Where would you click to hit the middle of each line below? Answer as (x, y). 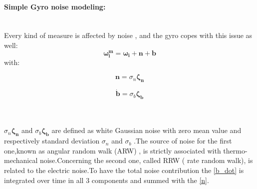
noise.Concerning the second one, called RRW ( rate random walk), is (146, 160)
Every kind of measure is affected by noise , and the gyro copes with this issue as (128, 35)
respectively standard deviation (52, 141)
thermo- (235, 150)
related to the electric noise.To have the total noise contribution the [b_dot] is (124, 170)
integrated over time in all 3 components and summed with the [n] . (107, 180)
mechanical (21, 160)
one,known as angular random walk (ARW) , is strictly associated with (113, 150)
